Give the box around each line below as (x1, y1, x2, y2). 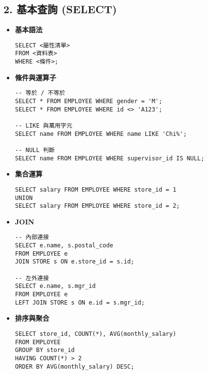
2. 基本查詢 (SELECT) (3, 1, 117, 17)
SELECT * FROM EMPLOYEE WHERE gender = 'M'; (15, 98, 162, 105)
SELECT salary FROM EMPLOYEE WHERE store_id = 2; (15, 202, 180, 210)
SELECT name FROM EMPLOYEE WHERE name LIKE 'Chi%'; (15, 130, 187, 137)
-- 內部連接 (15, 234, 49, 241)
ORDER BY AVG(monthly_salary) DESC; (15, 363, 135, 370)
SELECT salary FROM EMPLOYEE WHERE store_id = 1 (15, 186, 177, 193)
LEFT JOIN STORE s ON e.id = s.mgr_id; (15, 299, 145, 306)
